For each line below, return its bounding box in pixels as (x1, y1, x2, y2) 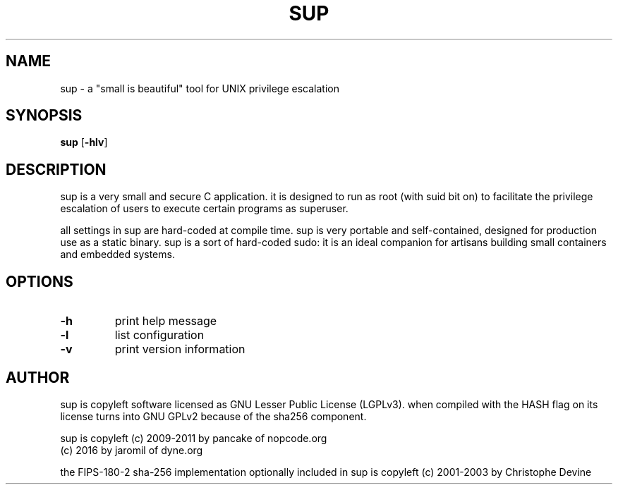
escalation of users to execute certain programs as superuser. (60, 202, 349, 215)
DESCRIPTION (6, 160, 107, 178)
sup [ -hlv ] (60, 136, 108, 149)
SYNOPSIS (6, 106, 83, 125)
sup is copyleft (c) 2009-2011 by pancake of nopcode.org (60, 431, 327, 444)
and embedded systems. (60, 248, 175, 261)
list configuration (114, 328, 205, 343)
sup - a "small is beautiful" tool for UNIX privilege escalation (60, 82, 339, 94)
